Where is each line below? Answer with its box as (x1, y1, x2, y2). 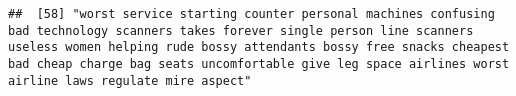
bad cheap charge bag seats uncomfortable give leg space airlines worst (8, 56, 510, 71)
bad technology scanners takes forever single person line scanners (8, 23, 474, 38)
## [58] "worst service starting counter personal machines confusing (8, 7, 495, 21)
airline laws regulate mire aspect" (8, 73, 252, 88)
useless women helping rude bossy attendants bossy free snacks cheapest (8, 40, 510, 55)
